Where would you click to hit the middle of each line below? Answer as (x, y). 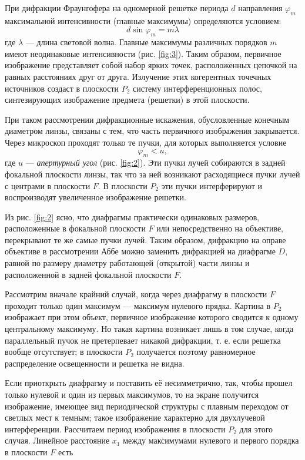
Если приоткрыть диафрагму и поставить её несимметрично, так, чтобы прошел (149, 383)
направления (260, 8)
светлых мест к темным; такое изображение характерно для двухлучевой (135, 417)
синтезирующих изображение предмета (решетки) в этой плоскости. (127, 100)
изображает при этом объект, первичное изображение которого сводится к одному (152, 317)
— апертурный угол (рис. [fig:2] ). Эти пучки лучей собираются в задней (155, 162)
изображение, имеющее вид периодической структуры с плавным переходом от (147, 406)
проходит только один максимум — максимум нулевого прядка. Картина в (138, 305)
